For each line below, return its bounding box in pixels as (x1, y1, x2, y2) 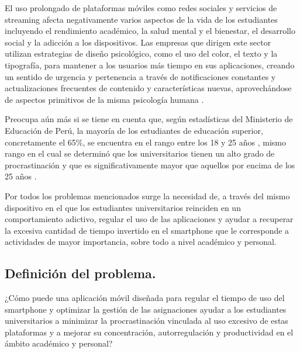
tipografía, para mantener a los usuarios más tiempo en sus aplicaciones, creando (5, 58, 295, 71)
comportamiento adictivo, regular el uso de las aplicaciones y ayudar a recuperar (5, 213, 294, 225)
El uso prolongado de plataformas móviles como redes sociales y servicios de (5, 2, 277, 13)
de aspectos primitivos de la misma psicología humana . (5, 93, 204, 105)
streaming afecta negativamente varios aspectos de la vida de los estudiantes (5, 13, 278, 25)
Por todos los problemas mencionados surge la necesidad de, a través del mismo (5, 189, 290, 202)
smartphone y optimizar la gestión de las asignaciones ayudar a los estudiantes (5, 303, 287, 315)
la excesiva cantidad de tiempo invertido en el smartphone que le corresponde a (5, 224, 289, 236)
